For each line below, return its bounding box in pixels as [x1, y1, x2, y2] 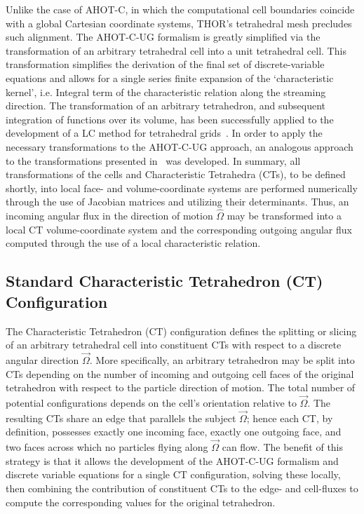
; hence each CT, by [246, 410, 333, 425]
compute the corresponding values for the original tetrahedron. [6, 494, 276, 509]
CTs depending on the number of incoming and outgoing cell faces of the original [6, 366, 354, 381]
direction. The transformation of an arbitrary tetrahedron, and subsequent [6, 98, 326, 113]
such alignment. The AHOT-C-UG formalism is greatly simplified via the [6, 29, 321, 44]
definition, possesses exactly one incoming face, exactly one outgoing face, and [6, 424, 342, 439]
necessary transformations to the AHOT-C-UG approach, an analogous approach [6, 139, 353, 154]
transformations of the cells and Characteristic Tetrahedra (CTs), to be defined [6, 167, 346, 182]
